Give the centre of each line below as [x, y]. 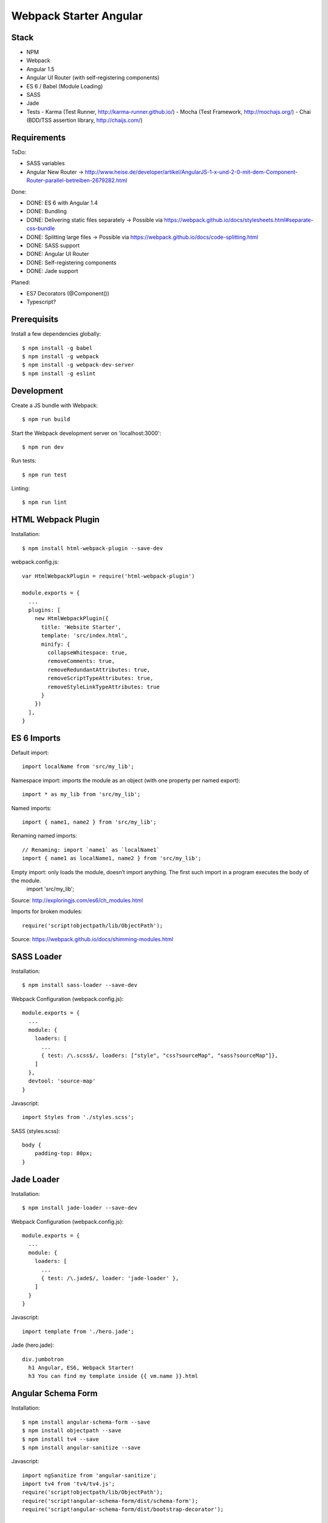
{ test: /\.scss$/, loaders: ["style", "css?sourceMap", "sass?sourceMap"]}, [160, 1055]
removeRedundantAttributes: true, [99, 670]
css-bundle [41, 228]
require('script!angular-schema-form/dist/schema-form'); [110, 1501]
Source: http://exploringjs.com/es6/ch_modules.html [77, 900]
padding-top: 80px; [63, 1154]
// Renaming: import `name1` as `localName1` [91, 850]
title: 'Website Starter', [81, 627]
